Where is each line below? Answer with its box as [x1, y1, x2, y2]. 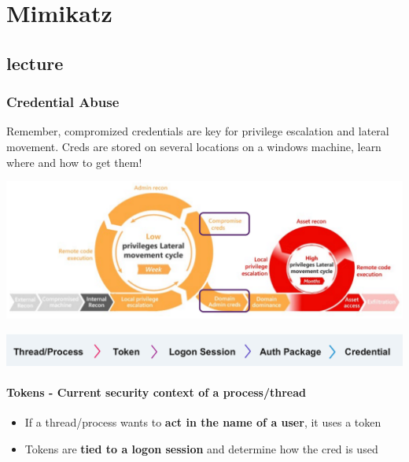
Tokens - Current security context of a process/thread [6, 384, 307, 400]
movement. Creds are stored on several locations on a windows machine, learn [6, 138, 381, 154]
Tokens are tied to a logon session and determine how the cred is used [24, 440, 378, 456]
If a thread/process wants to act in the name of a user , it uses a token [24, 414, 381, 431]
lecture [6, 50, 64, 75]
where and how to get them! [6, 153, 142, 170]
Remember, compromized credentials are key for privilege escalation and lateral [6, 123, 389, 139]
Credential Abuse [6, 92, 120, 112]
